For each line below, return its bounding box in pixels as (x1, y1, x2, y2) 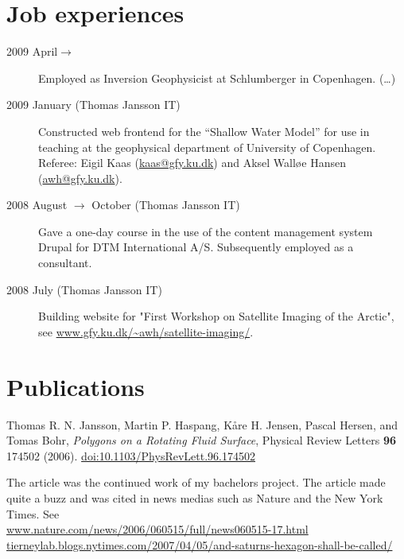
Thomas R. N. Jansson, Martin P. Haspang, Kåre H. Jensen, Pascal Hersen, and (6, 416, 398, 433)
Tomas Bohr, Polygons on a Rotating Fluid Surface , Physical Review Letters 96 (6, 432, 397, 448)
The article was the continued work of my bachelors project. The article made (6, 474, 386, 491)
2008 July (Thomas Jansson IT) (6, 281, 162, 297)
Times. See (6, 505, 60, 522)
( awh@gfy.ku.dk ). (38, 169, 122, 186)
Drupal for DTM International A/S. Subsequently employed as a (38, 239, 354, 255)
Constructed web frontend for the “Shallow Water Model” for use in (38, 122, 370, 139)
